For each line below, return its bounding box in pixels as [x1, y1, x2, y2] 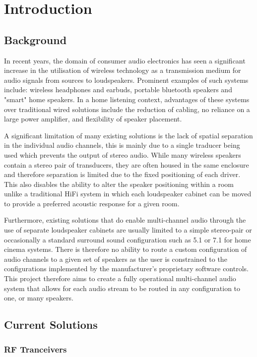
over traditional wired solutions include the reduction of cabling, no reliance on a [4, 104, 250, 114]
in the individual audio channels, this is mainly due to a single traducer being [4, 140, 240, 150]
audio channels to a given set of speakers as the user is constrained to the [4, 253, 227, 264]
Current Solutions [4, 317, 98, 332]
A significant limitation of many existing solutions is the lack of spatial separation [4, 130, 253, 140]
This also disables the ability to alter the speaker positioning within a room [4, 178, 234, 189]
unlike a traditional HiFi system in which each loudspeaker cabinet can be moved [4, 188, 252, 199]
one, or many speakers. [4, 293, 73, 303]
